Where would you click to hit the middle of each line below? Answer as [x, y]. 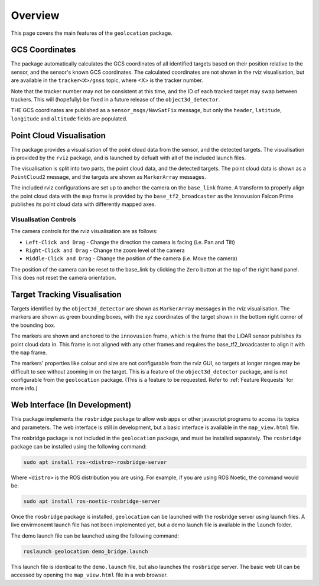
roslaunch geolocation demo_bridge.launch [86, 551]
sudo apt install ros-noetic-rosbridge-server [92, 501]
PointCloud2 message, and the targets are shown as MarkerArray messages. [108, 176]
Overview [35, 15]
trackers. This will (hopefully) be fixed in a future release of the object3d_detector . [115, 100]
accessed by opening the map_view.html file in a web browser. [89, 575]
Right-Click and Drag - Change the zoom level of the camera [105, 250]
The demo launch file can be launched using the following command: [95, 536]
